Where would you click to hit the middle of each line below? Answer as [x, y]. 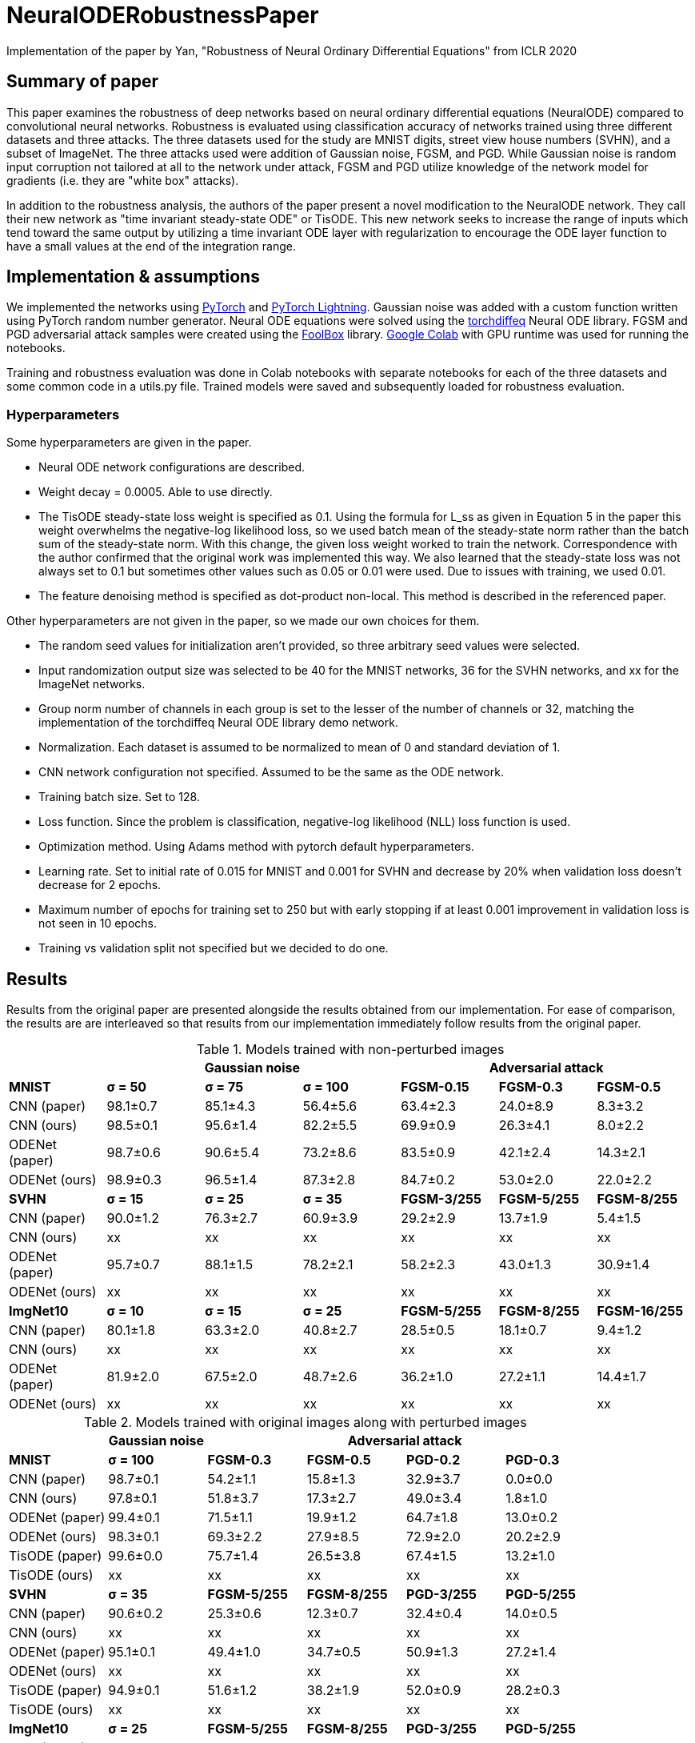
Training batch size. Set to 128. [119, 797]
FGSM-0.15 [435, 1087]
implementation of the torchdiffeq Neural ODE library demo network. [218, 723]
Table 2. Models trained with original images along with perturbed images [306, 1422]
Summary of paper [82, 82]
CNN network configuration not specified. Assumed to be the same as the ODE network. [271, 772]
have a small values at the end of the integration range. [151, 246]
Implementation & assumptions [133, 277]
